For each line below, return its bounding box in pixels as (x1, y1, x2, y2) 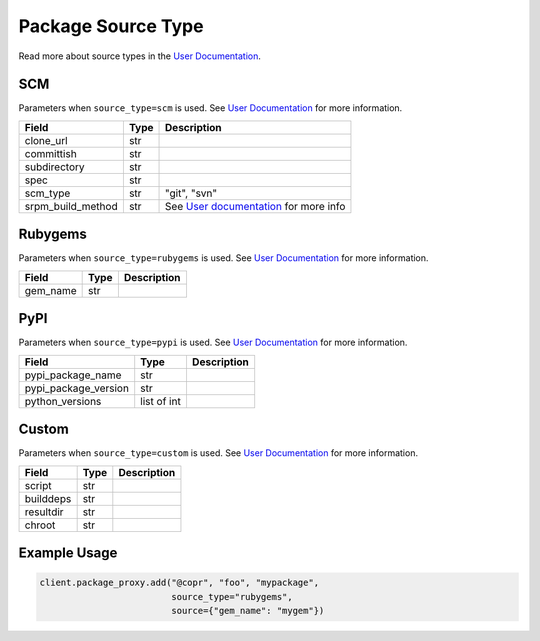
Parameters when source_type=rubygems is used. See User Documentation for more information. (18, 252, 429, 264)
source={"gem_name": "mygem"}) (171, 605, 325, 616)
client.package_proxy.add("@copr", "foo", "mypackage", (39, 577, 320, 589)
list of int (140, 394, 182, 408)
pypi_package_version (24, 381, 130, 395)
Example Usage (18, 544, 118, 561)
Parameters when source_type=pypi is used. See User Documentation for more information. (18, 336, 408, 349)
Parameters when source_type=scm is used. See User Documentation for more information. (18, 102, 403, 114)
